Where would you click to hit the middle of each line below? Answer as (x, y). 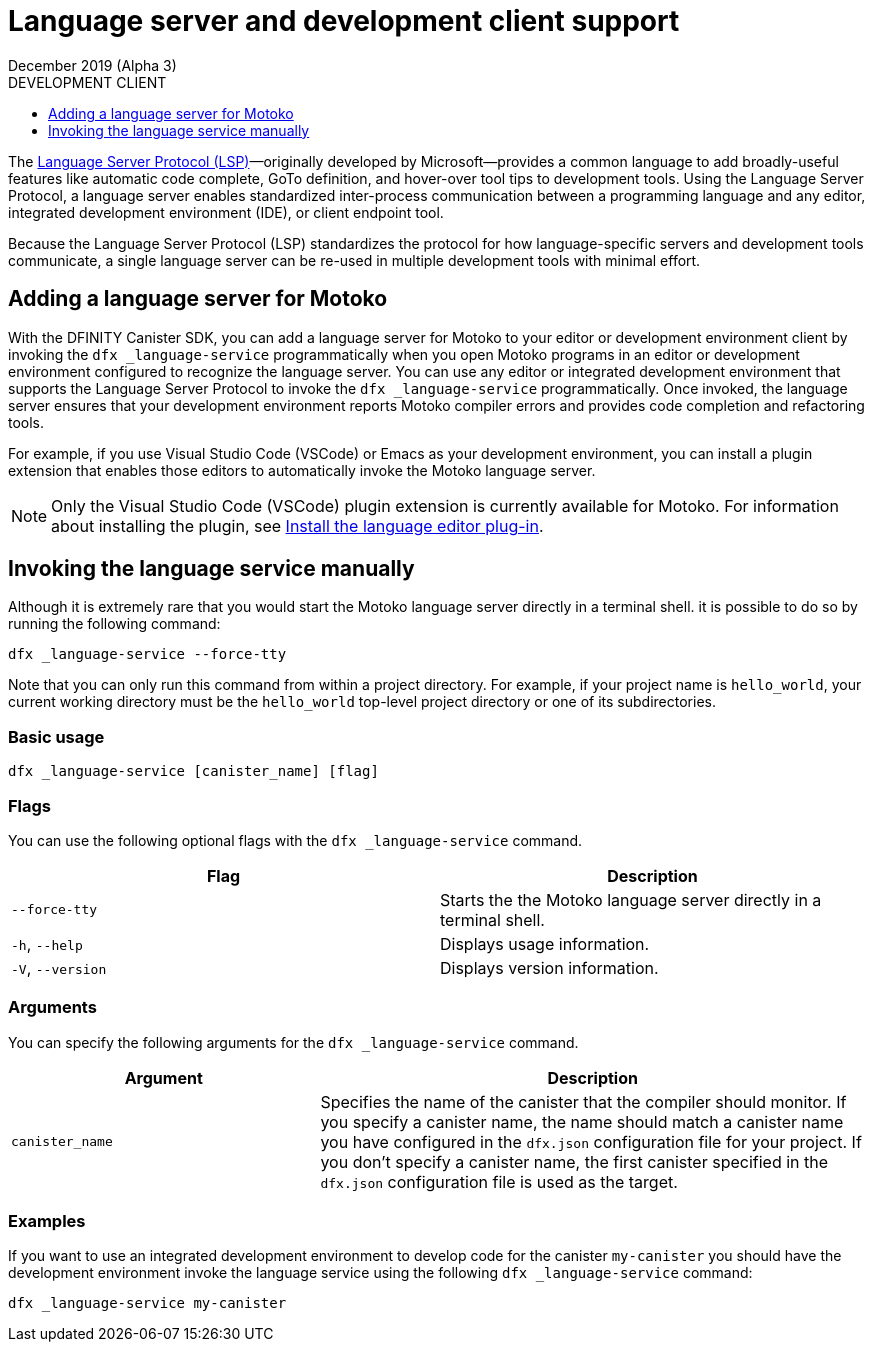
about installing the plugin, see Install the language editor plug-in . (297, 525)
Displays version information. (549, 967)
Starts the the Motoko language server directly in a (631, 899)
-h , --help (47, 943)
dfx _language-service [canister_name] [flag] (193, 771)
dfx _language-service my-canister (147, 1303)
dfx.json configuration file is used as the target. (499, 1181)
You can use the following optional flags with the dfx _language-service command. (295, 840)
